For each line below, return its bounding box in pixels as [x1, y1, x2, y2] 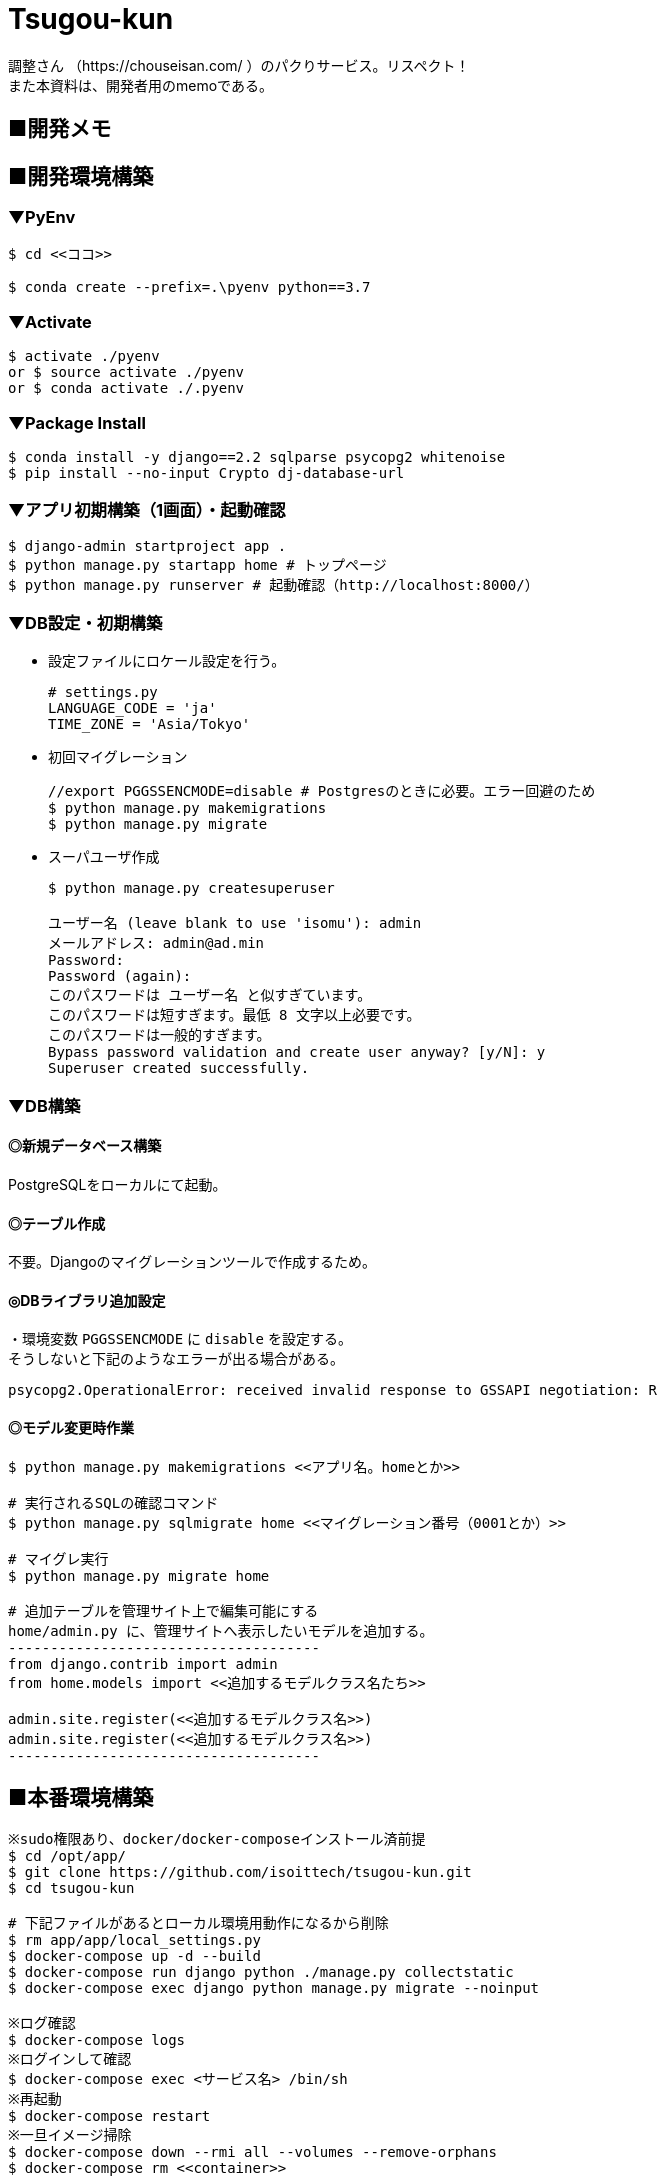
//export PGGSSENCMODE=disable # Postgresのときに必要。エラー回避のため [48, 783, 596, 800]
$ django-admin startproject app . [8, 537, 287, 554]
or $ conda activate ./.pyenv [8, 380, 245, 397]
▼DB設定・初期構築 [8, 613, 163, 634]
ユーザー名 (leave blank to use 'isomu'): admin [48, 915, 422, 932]
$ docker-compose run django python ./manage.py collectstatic [8, 1964, 514, 1981]
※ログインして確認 [8, 2051, 132, 2068]
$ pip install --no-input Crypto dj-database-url [8, 464, 405, 481]
